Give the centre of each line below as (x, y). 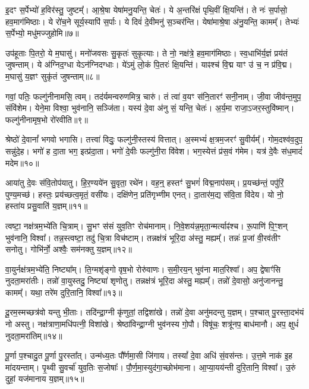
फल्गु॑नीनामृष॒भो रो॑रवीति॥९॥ (47, 119)
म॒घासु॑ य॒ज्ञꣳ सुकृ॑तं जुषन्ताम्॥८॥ (53, 76)
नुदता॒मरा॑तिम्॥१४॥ (34, 335)
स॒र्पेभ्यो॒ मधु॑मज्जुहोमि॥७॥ (42, 33)
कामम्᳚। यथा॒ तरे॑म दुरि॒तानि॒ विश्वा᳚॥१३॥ (64, 292)
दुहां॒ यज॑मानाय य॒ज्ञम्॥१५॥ (45, 379)
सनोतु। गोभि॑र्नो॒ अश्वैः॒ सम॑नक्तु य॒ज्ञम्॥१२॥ (69, 249)
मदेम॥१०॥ (22, 162)
